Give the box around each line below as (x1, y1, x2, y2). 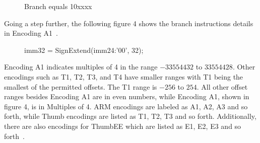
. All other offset (197, 81, 248, 92)
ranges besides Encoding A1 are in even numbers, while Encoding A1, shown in (4, 91, 249, 102)
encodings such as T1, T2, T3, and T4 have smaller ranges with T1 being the (4, 71, 243, 82)
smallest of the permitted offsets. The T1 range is (4, 81, 157, 92)
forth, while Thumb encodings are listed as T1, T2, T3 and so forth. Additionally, (4, 111, 256, 121)
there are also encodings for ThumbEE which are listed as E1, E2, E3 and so (4, 120, 241, 131)
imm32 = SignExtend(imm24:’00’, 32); (24, 44, 144, 55)
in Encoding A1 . (4, 28, 58, 38)
